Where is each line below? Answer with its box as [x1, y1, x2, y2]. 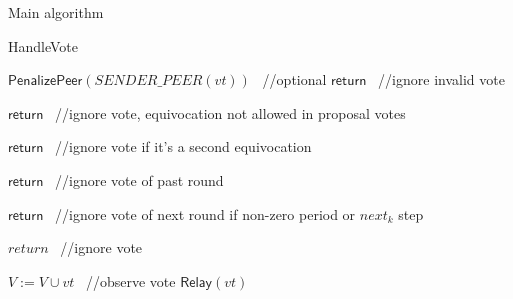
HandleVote [8, 35, 79, 56]
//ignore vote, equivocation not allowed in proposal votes [55, 102, 406, 123]
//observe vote [85, 270, 176, 291]
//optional [262, 69, 327, 90]
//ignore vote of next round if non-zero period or [55, 203, 356, 224]
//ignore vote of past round [55, 169, 224, 190]
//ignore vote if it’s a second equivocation [55, 136, 312, 157]
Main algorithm [8, 2, 104, 22]
